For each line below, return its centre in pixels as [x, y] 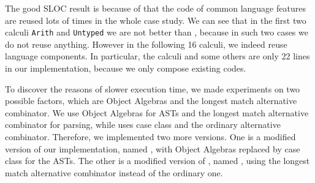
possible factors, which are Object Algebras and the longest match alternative [151, 101]
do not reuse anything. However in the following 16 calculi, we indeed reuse [146, 44]
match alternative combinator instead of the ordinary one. [114, 172]
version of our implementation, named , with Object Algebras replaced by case [153, 148]
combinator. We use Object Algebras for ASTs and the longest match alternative [157, 112]
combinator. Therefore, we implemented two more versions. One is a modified [150, 136]
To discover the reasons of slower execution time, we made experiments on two [153, 88]
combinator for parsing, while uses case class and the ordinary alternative [143, 125]
